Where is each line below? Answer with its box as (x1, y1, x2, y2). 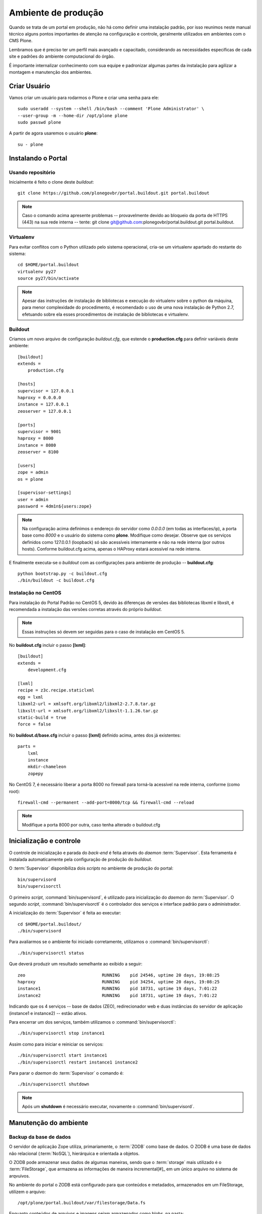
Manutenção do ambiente (9, 1118, 88, 1127)
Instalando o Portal (9, 154, 67, 162)
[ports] (17, 422, 36, 427)
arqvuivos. (9, 1173, 30, 1179)
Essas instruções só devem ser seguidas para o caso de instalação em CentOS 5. (22, 629, 185, 635)
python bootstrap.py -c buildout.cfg (17, 571, 108, 576)
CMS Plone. (9, 38, 33, 44)
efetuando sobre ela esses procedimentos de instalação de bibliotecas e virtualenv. (22, 311, 189, 317)
